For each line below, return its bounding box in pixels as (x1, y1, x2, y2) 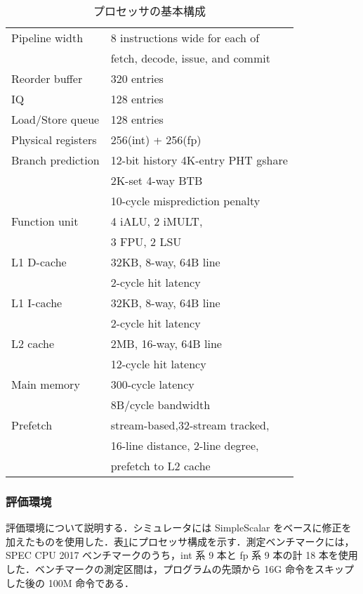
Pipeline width (11, 30, 84, 46)
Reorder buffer (11, 70, 83, 86)
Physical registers (11, 131, 97, 148)
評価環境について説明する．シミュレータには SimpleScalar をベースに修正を (6, 520, 352, 535)
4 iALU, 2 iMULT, (110, 213, 203, 229)
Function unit (11, 213, 79, 229)
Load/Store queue (11, 111, 100, 127)
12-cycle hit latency (110, 356, 206, 372)
